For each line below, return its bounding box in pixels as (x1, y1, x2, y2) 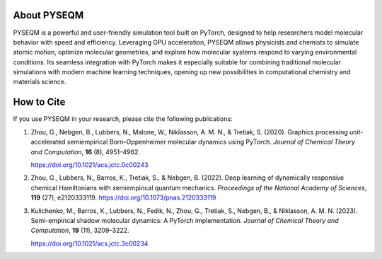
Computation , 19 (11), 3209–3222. (30, 226, 130, 235)
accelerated (30, 138, 66, 146)
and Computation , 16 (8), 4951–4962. (30, 147, 141, 156)
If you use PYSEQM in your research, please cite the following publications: (13, 115, 233, 123)
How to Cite (13, 96, 66, 108)
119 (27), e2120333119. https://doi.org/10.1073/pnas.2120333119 (30, 193, 216, 202)
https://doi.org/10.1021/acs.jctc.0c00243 (30, 160, 149, 169)
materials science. (13, 78, 66, 86)
